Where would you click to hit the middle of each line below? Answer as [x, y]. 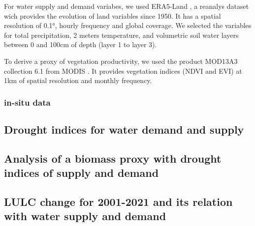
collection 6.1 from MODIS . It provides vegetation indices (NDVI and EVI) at [123, 71]
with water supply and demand [85, 216]
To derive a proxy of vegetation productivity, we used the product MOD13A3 [121, 61]
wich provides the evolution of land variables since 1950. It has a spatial [112, 15]
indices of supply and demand [81, 173]
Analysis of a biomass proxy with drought [113, 158]
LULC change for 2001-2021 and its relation [118, 201]
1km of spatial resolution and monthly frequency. [78, 80]
